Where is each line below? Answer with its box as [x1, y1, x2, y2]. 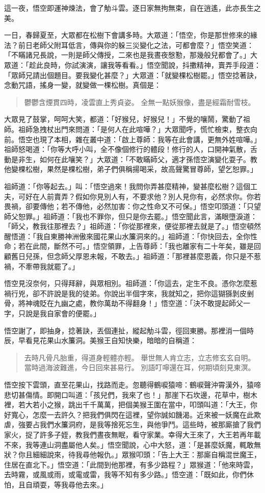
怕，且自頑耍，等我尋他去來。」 [4, 479, 108, 489]
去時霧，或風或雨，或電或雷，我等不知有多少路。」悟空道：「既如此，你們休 [4, 469, 254, 480]
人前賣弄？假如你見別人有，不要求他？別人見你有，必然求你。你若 [39, 191, 261, 201]
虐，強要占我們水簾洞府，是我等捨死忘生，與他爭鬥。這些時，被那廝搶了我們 [4, 419, 261, 430]
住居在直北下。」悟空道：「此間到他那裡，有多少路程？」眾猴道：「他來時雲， [4, 459, 257, 470]
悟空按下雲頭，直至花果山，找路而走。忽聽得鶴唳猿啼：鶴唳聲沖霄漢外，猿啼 [4, 379, 261, 390]
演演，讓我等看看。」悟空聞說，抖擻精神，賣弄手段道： [78, 59, 261, 70]
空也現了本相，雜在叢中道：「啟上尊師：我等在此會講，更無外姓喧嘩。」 [25, 134, 261, 144]
